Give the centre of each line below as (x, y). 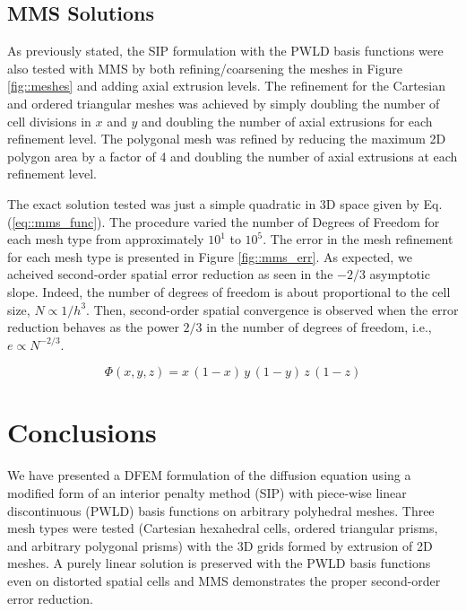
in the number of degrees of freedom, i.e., (319, 327)
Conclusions (82, 432)
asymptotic (400, 274)
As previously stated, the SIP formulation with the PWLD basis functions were (225, 51)
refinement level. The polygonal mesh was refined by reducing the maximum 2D (227, 139)
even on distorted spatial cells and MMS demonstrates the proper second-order (224, 580)
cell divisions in (49, 121)
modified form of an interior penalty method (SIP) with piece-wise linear (207, 493)
